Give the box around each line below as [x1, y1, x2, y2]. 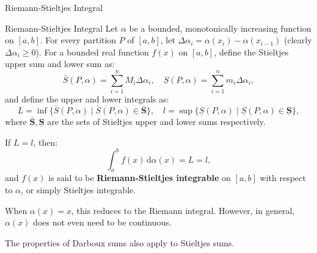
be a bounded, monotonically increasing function [129, 21, 312, 34]
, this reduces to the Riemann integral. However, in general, [71, 204, 295, 216]
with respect [260, 171, 306, 184]
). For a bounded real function [35, 45, 149, 58]
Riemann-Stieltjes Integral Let [5, 21, 118, 34]
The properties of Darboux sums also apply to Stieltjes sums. [5, 236, 235, 249]
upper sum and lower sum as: [5, 57, 115, 70]
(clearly [284, 34, 312, 46]
